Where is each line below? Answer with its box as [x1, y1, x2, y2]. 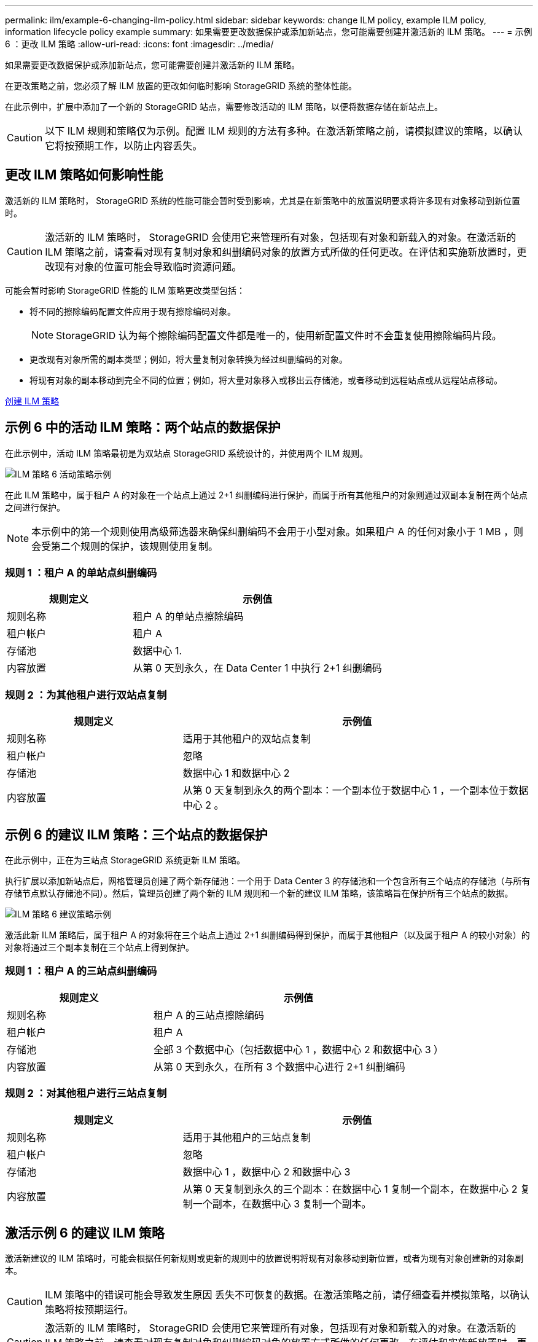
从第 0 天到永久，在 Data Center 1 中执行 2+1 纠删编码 [133, 662, 382, 675]
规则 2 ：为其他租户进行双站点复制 [5, 688, 167, 701]
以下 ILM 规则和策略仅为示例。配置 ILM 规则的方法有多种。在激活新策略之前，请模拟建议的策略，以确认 [45, 125, 523, 137]
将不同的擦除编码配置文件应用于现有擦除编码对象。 [29, 305, 236, 316]
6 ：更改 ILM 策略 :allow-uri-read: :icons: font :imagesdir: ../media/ [5, 39, 274, 49]
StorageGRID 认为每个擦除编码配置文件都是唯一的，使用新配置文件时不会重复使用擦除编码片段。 [56, 329, 502, 342]
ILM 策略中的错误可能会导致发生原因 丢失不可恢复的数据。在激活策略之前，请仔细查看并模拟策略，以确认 [45, 1289, 530, 1301]
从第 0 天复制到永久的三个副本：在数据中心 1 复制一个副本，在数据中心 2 [182, 1182, 518, 1195]
